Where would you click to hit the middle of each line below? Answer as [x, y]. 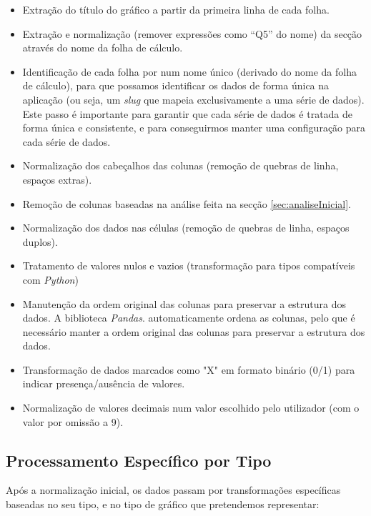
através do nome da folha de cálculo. [103, 48]
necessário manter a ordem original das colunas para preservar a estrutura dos [194, 331]
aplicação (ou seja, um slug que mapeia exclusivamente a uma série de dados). [193, 99]
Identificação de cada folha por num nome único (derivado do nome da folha [189, 71]
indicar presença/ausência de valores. [104, 383]
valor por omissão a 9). [73, 421]
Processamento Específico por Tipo [139, 460]
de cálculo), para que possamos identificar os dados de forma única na [176, 85]
